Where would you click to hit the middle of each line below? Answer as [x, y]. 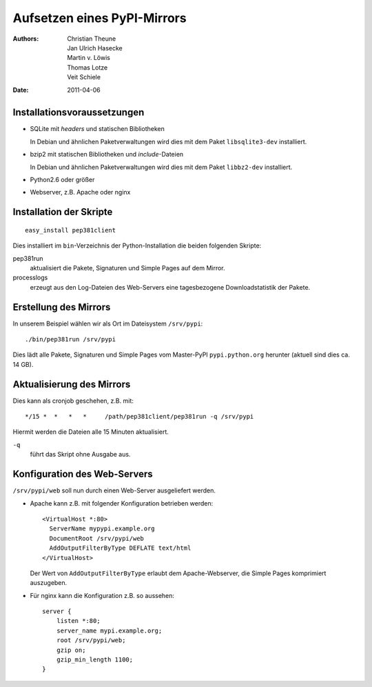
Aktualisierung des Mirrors [72, 384]
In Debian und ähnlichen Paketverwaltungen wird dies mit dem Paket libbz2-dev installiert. [161, 167]
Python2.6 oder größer [62, 179]
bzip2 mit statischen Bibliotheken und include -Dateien [107, 155]
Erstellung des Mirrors [62, 307]
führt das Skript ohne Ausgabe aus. [80, 455]
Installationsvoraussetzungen [79, 113]
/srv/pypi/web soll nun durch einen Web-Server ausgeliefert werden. [114, 490]
